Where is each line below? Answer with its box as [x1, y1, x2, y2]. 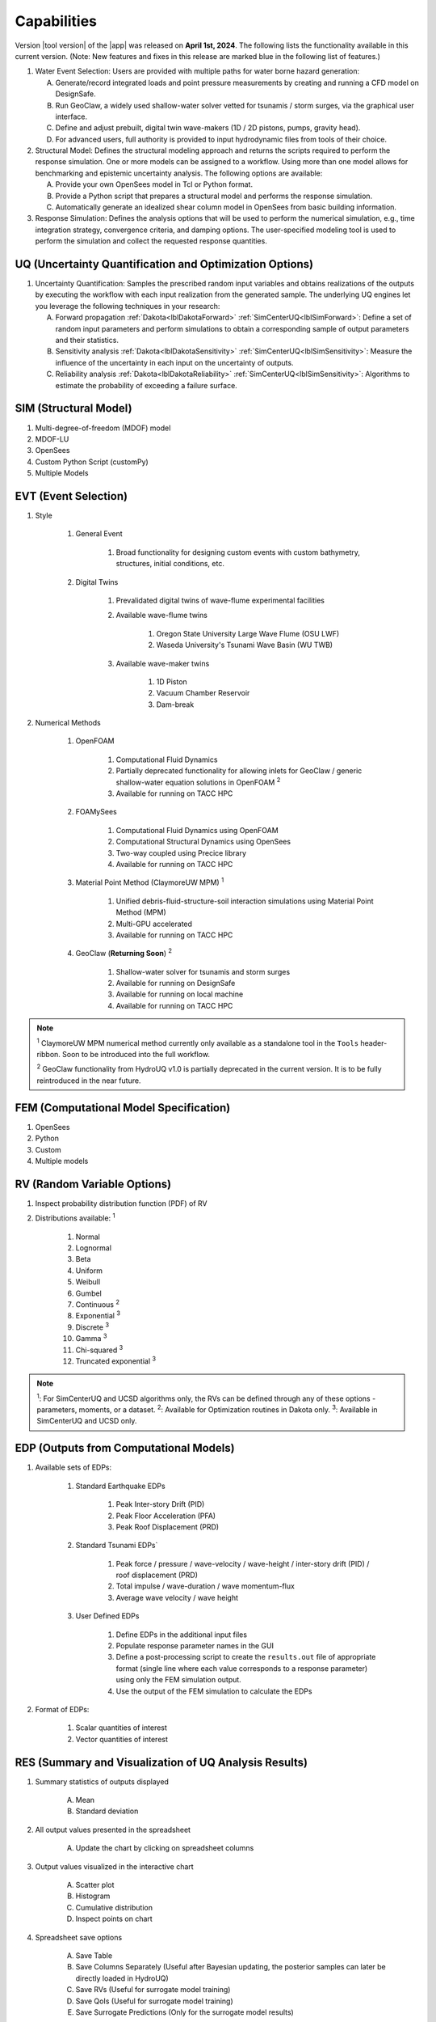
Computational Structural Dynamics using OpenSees [115, 837, 291, 847]
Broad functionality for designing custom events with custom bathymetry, [115, 547, 361, 557]
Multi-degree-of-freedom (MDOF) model [35, 423, 171, 433]
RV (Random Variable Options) [15, 1177, 172, 1191]
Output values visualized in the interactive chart [35, 1861, 194, 1872]
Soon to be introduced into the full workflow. [61, 1050, 210, 1060]
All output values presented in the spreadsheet [35, 1825, 191, 1834]
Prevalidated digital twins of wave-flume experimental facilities [115, 595, 325, 605]
